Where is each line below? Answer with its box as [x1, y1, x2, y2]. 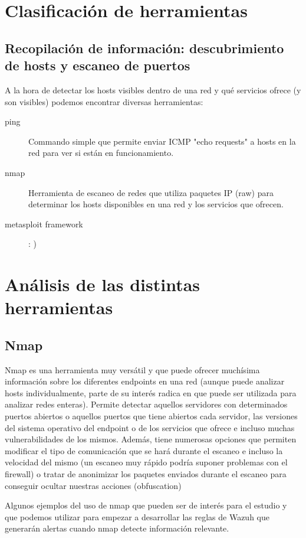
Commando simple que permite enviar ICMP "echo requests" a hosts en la [28, 135, 296, 147]
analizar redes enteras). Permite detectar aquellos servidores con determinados [5, 398, 288, 410]
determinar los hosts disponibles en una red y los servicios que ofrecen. [28, 198, 284, 210]
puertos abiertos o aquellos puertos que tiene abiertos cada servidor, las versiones [5, 410, 298, 422]
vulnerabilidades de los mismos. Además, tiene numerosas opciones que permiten [5, 433, 297, 445]
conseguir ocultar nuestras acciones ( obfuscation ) [5, 479, 182, 491]
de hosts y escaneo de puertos [5, 56, 190, 74]
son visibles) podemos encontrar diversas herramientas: [5, 95, 203, 107]
